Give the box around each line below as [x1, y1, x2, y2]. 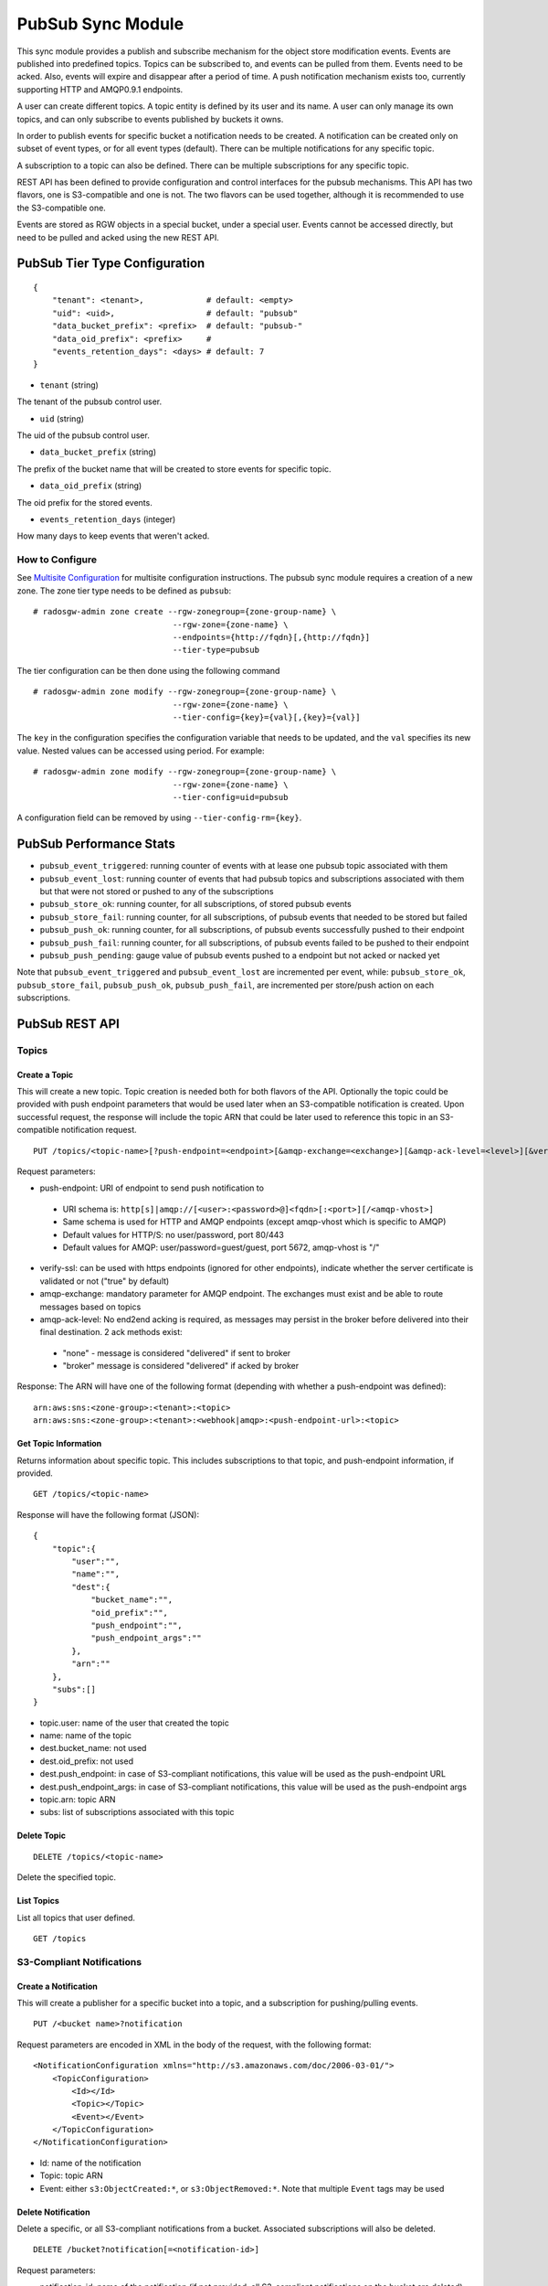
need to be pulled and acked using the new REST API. [16, 231, 219, 242]
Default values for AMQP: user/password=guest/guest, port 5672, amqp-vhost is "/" [62, 1242, 380, 1253]
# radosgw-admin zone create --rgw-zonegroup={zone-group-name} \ [33, 606, 337, 617]
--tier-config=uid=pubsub [172, 792, 289, 802]
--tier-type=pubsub [172, 645, 260, 656]
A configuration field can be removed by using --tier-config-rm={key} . [16, 812, 302, 823]
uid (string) [39, 412, 85, 424]
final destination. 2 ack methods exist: [39, 1327, 183, 1338]
